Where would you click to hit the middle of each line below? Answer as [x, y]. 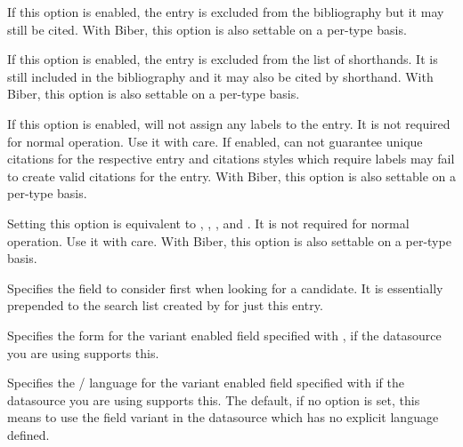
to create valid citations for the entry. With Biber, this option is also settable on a [231, 176]
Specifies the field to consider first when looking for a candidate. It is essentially [225, 287]
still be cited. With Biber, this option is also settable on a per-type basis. [207, 29]
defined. [28, 434]
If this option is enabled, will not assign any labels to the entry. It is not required [229, 123]
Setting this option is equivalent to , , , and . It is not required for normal [208, 223]
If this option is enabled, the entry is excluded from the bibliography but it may [226, 12]
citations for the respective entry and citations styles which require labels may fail [231, 159]
